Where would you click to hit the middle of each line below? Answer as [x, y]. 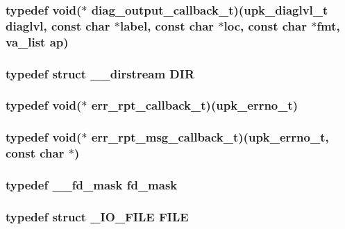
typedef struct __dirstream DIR [100, 73]
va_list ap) [37, 41]
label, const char [167, 25]
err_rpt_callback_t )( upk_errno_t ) [195, 105]
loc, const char [265, 25]
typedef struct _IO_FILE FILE [97, 216]
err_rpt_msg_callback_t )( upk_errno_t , [210, 137]
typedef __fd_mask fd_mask [92, 185]
